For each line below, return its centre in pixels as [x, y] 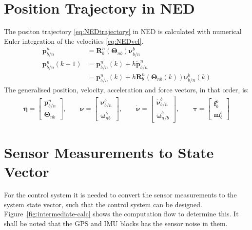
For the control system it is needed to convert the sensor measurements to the [120, 195]
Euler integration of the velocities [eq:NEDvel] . [74, 41]
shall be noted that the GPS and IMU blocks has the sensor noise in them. [116, 223]
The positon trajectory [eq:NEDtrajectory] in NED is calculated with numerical [123, 31]
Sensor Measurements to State [109, 152]
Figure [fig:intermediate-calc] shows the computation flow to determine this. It [121, 214]
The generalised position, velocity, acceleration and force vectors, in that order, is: [126, 89]
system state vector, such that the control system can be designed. [103, 204]
